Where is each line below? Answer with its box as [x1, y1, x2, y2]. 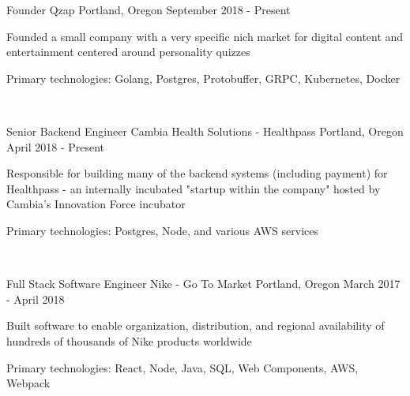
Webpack [6, 375, 51, 391]
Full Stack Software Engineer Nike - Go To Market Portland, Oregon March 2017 [6, 275, 401, 292]
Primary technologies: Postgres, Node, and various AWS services [6, 222, 318, 238]
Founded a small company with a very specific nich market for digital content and [6, 28, 404, 44]
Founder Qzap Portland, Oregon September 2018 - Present [6, 2, 291, 17]
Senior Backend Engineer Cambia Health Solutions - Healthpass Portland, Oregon [6, 122, 404, 139]
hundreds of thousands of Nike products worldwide [6, 332, 252, 349]
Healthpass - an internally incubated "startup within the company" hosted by [6, 180, 381, 196]
